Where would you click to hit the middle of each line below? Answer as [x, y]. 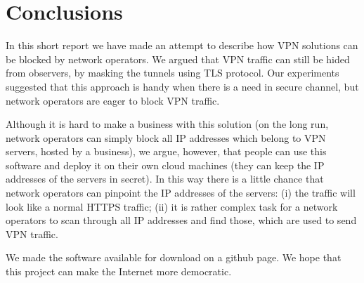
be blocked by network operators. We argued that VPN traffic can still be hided [178, 59]
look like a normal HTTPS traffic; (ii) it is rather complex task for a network [172, 206]
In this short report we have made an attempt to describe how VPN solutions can [182, 45]
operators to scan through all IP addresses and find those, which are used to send [181, 220]
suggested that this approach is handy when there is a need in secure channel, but [182, 86]
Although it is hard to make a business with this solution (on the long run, [167, 124]
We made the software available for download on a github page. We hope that [174, 257]
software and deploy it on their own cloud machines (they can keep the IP [165, 165]
